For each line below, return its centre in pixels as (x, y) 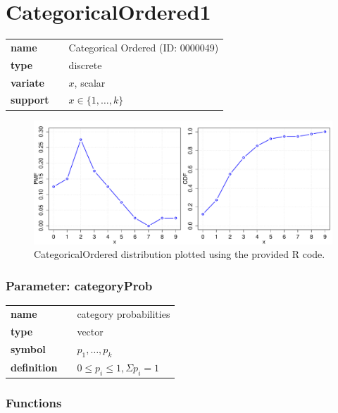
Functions (34, 402)
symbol (28, 349)
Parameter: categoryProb (79, 285)
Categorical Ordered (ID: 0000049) (144, 47)
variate (27, 82)
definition (34, 368)
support (30, 100)
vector (90, 331)
